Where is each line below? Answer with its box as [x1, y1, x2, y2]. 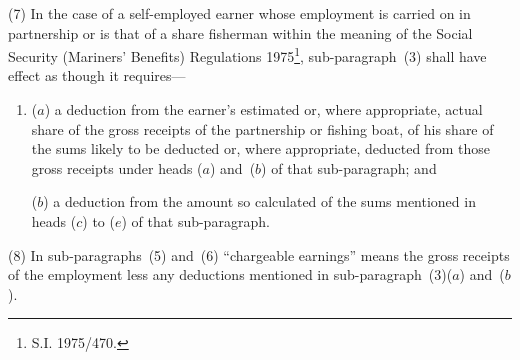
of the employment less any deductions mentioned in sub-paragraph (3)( [8, 264, 453, 285]
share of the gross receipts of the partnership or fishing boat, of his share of [31, 118, 494, 139]
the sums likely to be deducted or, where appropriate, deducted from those [31, 138, 490, 159]
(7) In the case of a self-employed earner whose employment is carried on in [8, 3, 471, 23]
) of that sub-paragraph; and [261, 157, 437, 178]
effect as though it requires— [8, 65, 186, 86]
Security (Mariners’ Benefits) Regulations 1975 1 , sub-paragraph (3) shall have [8, 43, 487, 66]
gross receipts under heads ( [31, 157, 203, 178]
